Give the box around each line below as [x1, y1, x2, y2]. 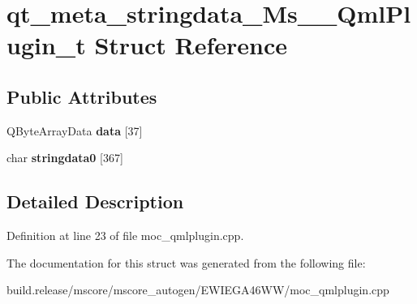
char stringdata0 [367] [6, 149, 123, 166]
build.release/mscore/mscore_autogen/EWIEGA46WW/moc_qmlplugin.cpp [6, 281, 389, 298]
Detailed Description [6, 189, 184, 214]
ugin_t [6, 28, 86, 62]
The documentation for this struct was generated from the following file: [6, 254, 366, 271]
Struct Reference [94, 28, 287, 62]
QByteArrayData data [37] [6, 122, 143, 139]
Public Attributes [6, 83, 157, 109]
